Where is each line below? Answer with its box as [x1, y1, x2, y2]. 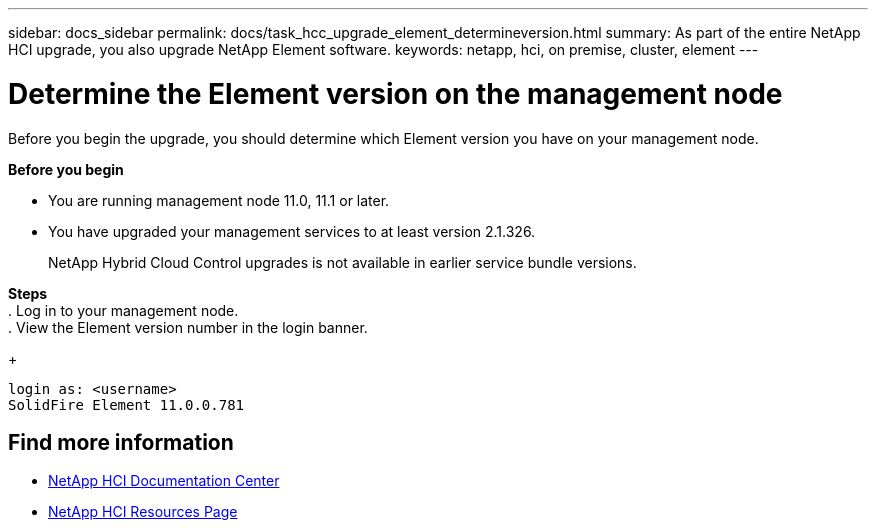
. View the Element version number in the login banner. [8, 318, 368, 336]
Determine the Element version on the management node [8, 76, 783, 111]
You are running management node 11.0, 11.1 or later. [48, 191, 390, 209]
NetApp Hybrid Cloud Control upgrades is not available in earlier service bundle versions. [48, 253, 637, 271]
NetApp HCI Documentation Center [48, 472, 280, 490]
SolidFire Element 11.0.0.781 [8, 396, 245, 413]
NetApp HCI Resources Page [48, 503, 238, 521]
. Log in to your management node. [8, 301, 239, 319]
